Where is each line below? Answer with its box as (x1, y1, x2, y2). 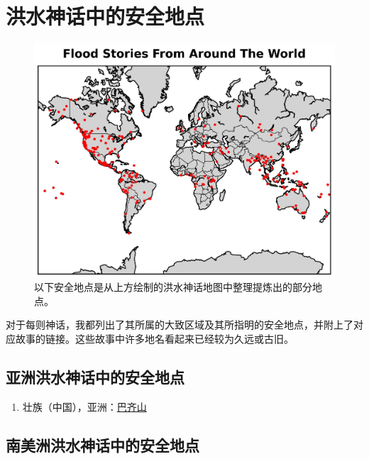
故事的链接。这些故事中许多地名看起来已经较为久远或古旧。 (15, 331, 294, 345)
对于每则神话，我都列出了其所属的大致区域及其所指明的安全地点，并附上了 (6, 317, 353, 332)
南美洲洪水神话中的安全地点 (6, 433, 199, 455)
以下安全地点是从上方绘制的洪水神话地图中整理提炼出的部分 (34, 280, 312, 294)
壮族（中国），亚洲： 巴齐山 (22, 399, 147, 414)
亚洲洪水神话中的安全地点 (6, 365, 184, 387)
